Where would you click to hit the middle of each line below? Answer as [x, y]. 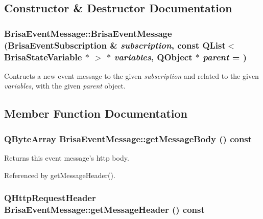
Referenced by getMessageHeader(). [60, 175]
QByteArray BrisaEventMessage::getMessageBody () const [128, 138]
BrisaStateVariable [43, 57]
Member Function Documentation [96, 113]
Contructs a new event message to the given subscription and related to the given [131, 75]
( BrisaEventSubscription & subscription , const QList [115, 45]
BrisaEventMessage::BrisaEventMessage [88, 33]
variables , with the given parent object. [65, 86]
